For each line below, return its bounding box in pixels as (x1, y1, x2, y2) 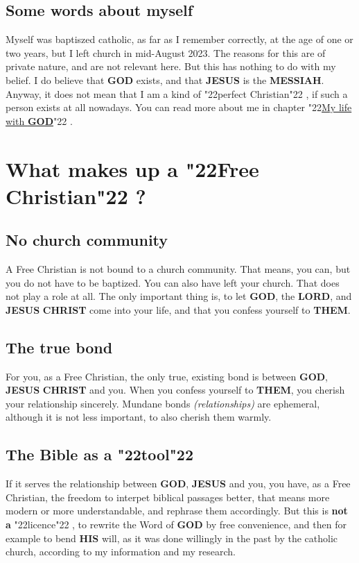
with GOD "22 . (6, 113, 73, 128)
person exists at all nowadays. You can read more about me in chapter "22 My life (6, 100, 352, 115)
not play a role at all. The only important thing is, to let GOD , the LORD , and (6, 289, 352, 303)
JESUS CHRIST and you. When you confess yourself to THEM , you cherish (6, 383, 345, 397)
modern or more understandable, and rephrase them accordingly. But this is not (6, 503, 348, 518)
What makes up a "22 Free (6, 154, 259, 183)
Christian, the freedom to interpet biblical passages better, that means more (6, 489, 330, 504)
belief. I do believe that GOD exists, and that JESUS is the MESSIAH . (6, 72, 324, 87)
